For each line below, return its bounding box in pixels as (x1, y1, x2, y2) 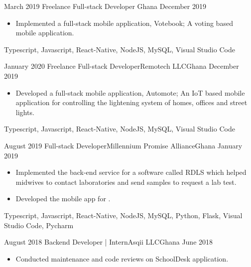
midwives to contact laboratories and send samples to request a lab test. (15, 176, 237, 187)
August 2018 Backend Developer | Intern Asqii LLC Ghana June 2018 (4, 237, 213, 247)
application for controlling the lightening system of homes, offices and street (15, 97, 248, 108)
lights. (15, 107, 34, 117)
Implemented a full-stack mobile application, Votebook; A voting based (15, 17, 233, 28)
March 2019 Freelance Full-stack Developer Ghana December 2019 (4, 1, 206, 11)
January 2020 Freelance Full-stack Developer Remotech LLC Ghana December (4, 61, 239, 71)
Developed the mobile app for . (15, 193, 111, 204)
